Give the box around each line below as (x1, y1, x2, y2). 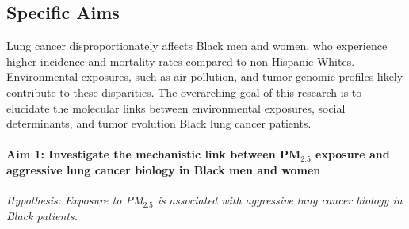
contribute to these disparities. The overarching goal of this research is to (6, 83, 362, 100)
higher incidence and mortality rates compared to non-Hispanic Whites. (6, 52, 355, 69)
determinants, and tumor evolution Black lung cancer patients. (6, 115, 312, 132)
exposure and (315, 146, 390, 162)
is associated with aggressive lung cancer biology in (157, 192, 403, 208)
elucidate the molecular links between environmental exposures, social (6, 99, 346, 116)
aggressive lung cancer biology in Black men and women (6, 161, 321, 177)
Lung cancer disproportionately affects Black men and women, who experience (6, 37, 388, 54)
